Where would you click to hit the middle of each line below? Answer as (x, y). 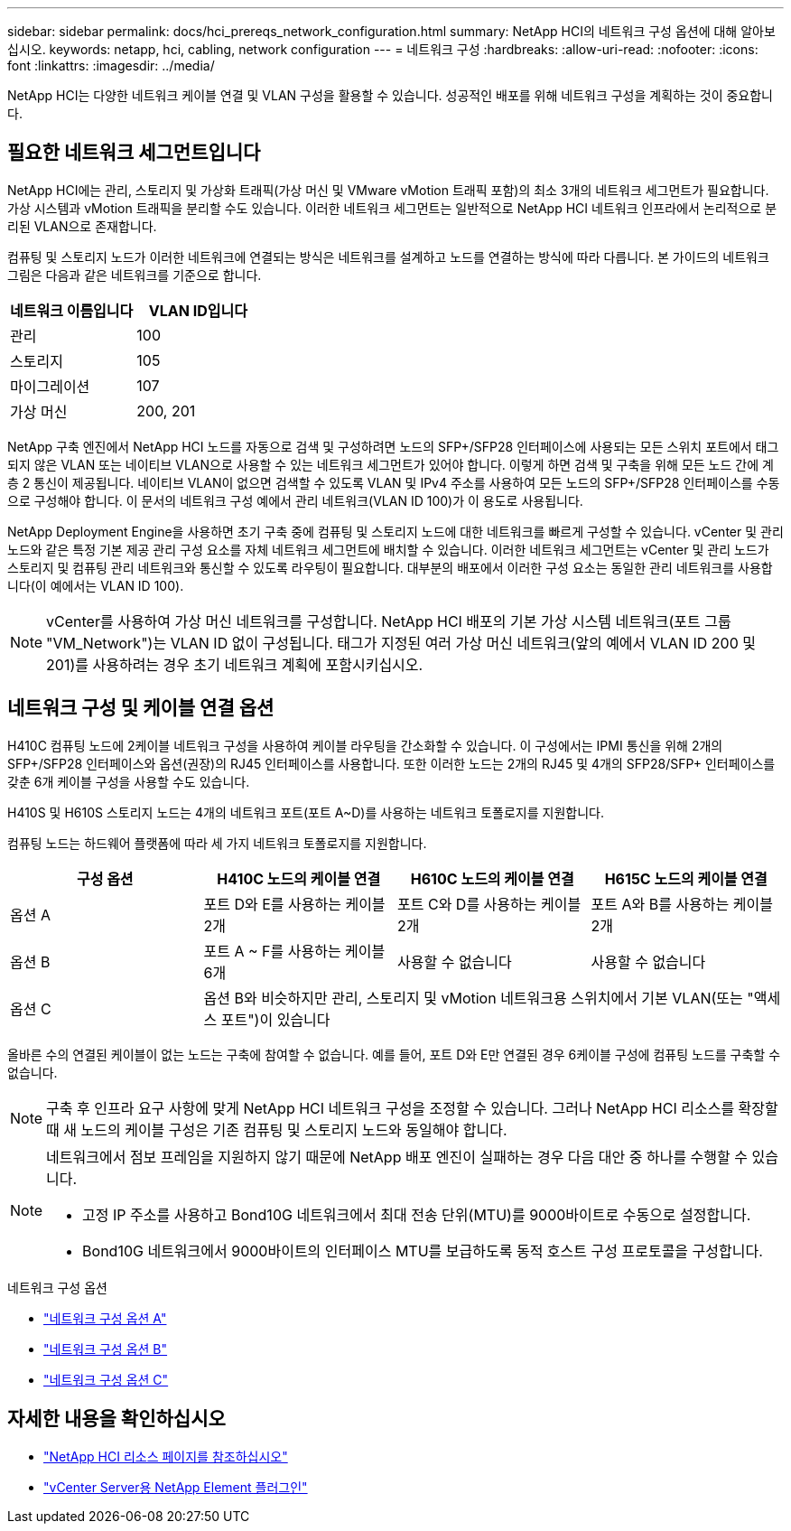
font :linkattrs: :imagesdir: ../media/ (111, 65)
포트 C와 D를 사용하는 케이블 (489, 904)
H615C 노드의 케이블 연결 (686, 878)
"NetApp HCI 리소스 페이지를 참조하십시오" (166, 1456)
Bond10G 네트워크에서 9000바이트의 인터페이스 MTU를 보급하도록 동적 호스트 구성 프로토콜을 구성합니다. (423, 1251)
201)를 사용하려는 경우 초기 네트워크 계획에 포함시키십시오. (235, 664)
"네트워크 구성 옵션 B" (106, 1349)
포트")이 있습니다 (275, 1019)
